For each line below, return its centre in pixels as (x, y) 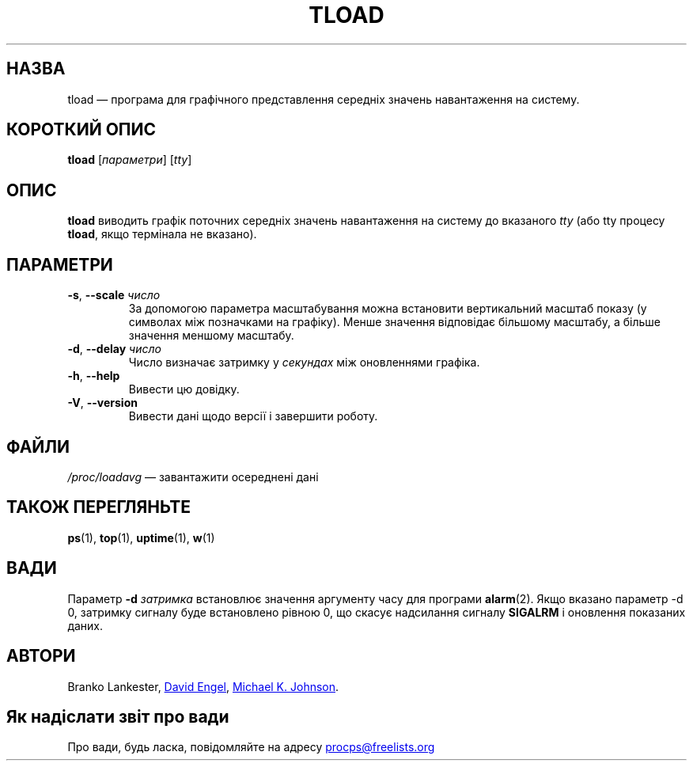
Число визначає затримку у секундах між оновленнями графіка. (304, 363)
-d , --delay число (114, 349)
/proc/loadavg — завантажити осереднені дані (193, 477)
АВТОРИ (41, 656)
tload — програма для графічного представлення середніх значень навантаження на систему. (324, 99)
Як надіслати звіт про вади (118, 716)
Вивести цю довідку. (184, 389)
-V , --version (102, 403)
